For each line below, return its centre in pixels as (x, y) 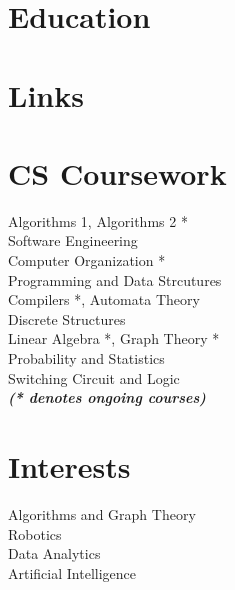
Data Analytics (54, 553)
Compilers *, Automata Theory (104, 299)
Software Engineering (73, 240)
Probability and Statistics (86, 358)
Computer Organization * (87, 260)
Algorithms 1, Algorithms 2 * (98, 220)
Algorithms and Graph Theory (102, 513)
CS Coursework (117, 172)
